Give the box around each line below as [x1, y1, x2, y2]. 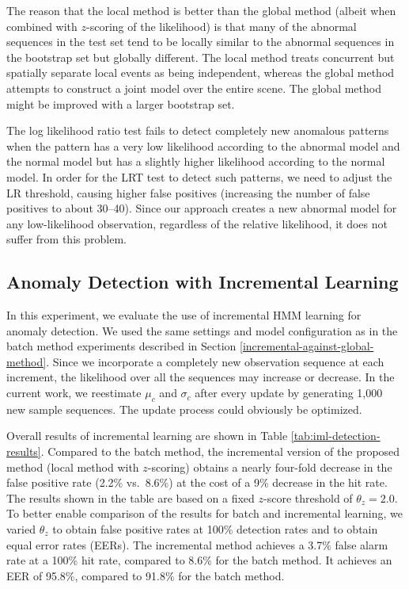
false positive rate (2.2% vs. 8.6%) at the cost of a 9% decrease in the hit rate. [6, 474, 388, 491]
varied [6, 521, 36, 537]
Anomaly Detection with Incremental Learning [6, 270, 399, 294]
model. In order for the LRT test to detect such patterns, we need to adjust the [6, 168, 392, 185]
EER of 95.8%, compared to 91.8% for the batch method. [6, 567, 285, 583]
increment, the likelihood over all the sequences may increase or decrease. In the [6, 369, 395, 385]
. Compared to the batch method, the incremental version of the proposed [40, 443, 400, 460]
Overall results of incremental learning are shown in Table [6, 427, 288, 444]
